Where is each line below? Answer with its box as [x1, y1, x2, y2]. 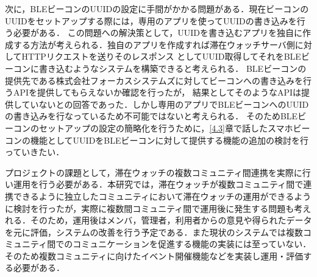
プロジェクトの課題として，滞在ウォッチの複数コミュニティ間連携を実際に [5, 166, 302, 178]
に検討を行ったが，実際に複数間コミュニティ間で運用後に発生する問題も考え [5, 202, 312, 214]
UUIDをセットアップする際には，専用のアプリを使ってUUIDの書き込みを [5, 14, 297, 27]
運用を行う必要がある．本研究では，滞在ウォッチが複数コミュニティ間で [13, 178, 304, 191]
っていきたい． [5, 146, 65, 158]
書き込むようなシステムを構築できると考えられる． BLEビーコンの [38, 61, 307, 74]
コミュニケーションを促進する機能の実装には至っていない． [73, 237, 312, 250]
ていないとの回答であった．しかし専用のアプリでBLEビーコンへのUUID [21, 97, 309, 110]
